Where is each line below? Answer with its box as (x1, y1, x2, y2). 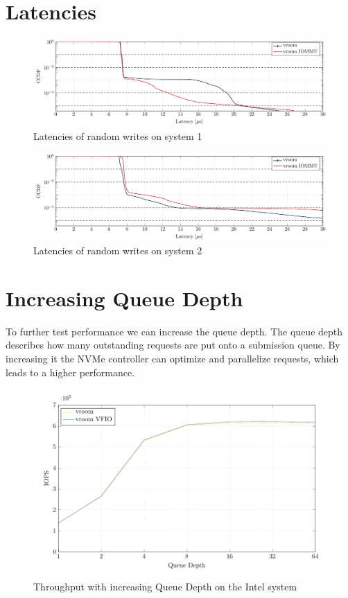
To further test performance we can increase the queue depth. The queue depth (6, 324, 343, 338)
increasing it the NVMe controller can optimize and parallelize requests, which (6, 351, 339, 366)
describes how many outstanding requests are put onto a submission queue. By (6, 337, 340, 352)
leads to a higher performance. (6, 364, 135, 379)
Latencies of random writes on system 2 (33, 243, 202, 258)
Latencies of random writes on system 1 (33, 128, 202, 143)
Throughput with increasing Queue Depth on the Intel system (33, 579, 297, 594)
